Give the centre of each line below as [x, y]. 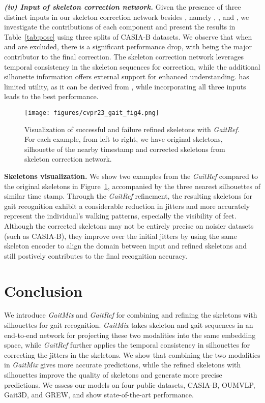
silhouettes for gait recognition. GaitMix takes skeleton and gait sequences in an [129, 325]
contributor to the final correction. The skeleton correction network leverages [124, 56]
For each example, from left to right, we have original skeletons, [124, 139]
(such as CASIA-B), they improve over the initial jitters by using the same [121, 236]
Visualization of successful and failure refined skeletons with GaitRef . [132, 129]
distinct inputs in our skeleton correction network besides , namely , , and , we [127, 17]
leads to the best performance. [51, 96]
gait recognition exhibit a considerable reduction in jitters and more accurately [127, 206]
